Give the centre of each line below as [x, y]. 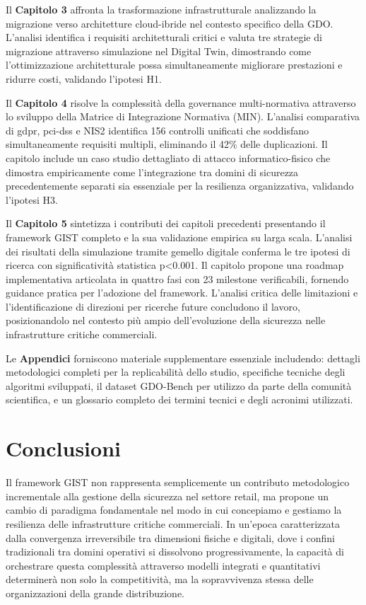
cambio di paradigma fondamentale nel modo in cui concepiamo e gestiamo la [174, 510]
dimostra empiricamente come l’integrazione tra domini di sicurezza [152, 172]
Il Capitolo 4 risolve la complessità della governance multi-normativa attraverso [181, 102]
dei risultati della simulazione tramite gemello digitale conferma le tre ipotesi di [178, 251]
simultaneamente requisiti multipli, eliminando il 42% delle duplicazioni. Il [167, 144]
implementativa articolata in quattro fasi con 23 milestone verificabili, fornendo [177, 278]
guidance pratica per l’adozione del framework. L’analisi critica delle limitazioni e [182, 293]
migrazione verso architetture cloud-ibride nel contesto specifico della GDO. [170, 23]
